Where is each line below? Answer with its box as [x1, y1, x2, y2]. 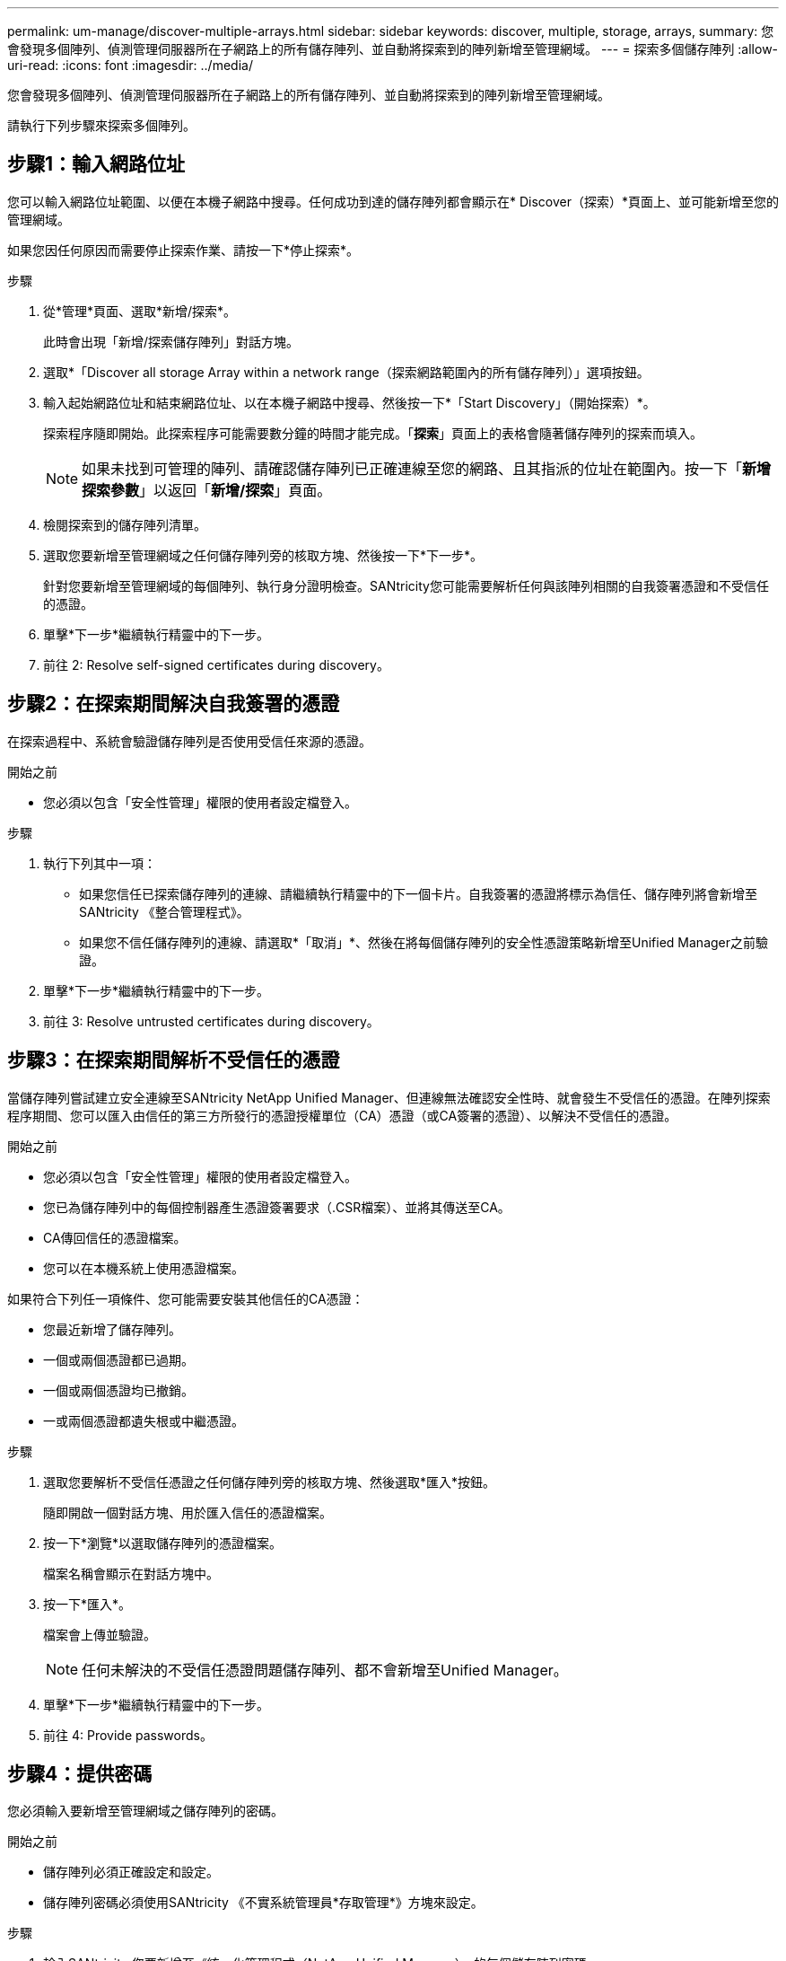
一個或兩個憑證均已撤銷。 [43, 1382, 194, 1398]
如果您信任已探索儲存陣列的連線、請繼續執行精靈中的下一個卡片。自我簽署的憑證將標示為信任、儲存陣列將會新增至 [79, 885, 757, 901]
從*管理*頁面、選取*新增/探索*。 [43, 303, 237, 319]
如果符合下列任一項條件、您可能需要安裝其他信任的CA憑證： [7, 1290, 364, 1306]
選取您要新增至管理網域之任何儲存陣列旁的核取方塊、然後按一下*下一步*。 [43, 547, 484, 563]
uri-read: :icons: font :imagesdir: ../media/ [7, 57, 253, 73]
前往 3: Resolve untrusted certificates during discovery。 [43, 1013, 380, 1029]
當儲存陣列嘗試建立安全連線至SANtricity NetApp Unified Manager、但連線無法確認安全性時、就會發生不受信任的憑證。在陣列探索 [7, 1089, 771, 1105]
